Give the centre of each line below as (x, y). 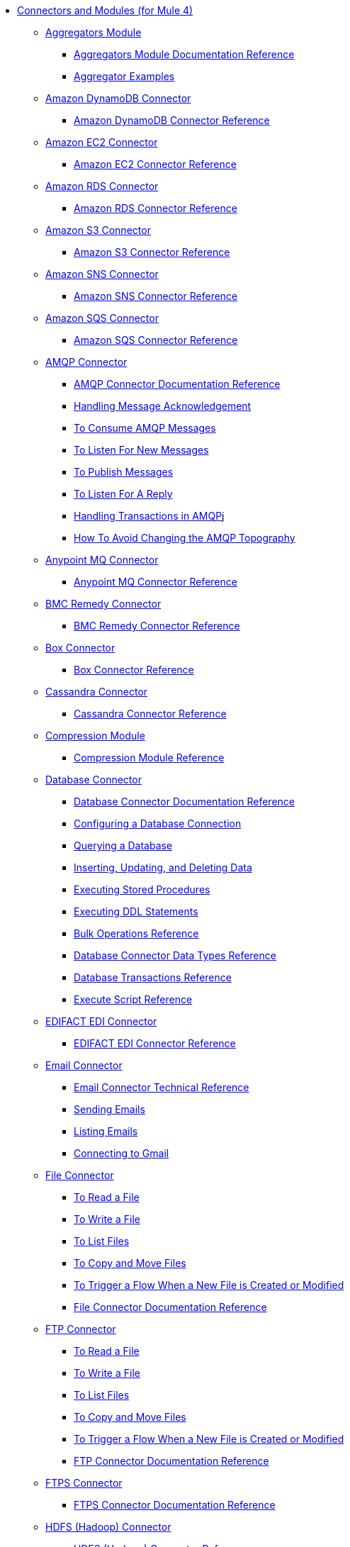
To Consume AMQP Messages (145, 428)
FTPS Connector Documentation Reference (175, 1505)
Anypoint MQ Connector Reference (156, 582)
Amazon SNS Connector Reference (156, 296)
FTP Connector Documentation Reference (171, 1461)
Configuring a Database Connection (158, 823)
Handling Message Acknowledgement (163, 406)
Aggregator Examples (124, 76)
